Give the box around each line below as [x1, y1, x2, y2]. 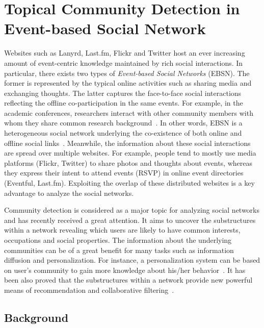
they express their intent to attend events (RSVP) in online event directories [4, 167, 244, 178]
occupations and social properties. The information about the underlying [4, 235, 232, 245]
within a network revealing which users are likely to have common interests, [4, 224, 241, 235]
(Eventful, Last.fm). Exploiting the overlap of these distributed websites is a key [4, 178, 255, 188]
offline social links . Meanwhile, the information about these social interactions [4, 137, 251, 148]
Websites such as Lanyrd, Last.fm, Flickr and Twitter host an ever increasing [4, 47, 245, 58]
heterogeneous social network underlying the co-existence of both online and [4, 128, 242, 138]
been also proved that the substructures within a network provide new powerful [4, 274, 253, 285]
